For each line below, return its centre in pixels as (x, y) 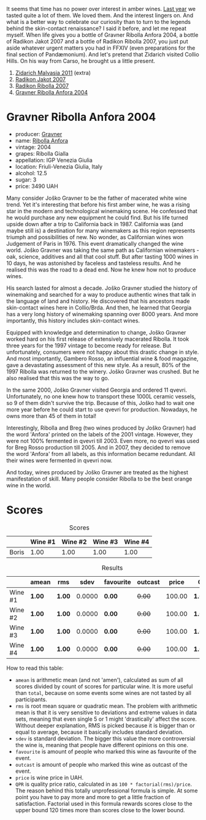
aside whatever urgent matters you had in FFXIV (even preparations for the (101, 48)
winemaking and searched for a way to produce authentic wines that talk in (101, 294)
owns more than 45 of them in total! (51, 416)
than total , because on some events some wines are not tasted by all (103, 693)
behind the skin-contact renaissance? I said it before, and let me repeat (97, 28)
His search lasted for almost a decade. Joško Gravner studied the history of (102, 288)
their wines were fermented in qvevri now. (59, 460)
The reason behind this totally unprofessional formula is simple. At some (106, 791)
